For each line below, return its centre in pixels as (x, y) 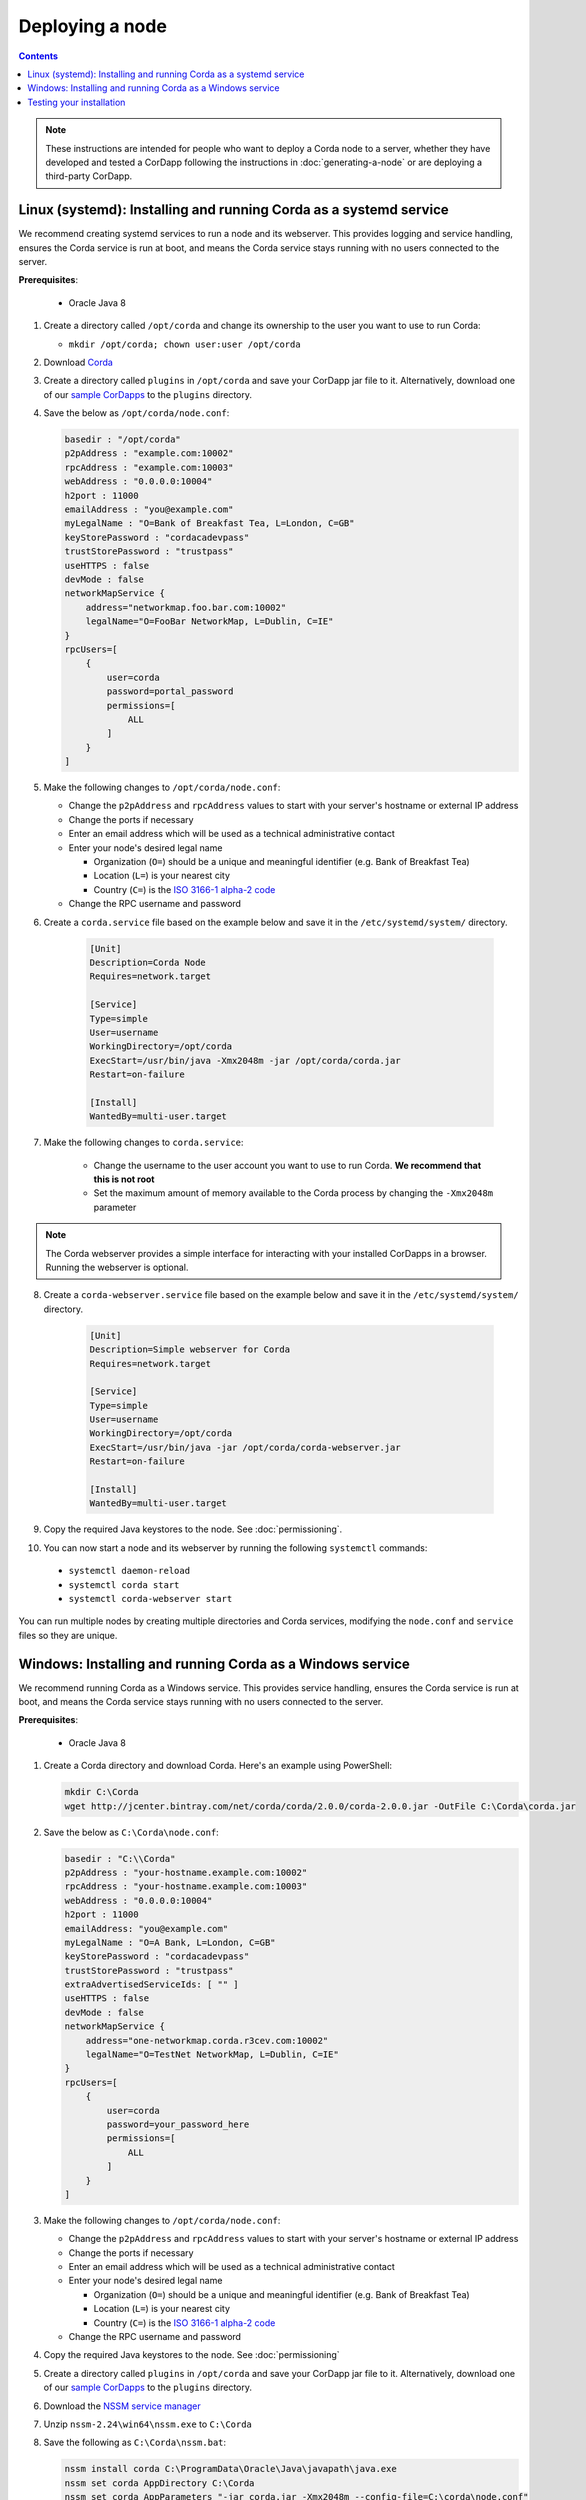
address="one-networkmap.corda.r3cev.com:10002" (207, 2040)
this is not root (124, 1179)
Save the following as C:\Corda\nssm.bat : (135, 2442)
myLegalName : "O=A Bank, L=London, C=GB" (170, 1942)
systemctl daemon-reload (129, 1571)
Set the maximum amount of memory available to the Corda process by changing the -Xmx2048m (293, 1193)
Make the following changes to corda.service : (143, 1142)
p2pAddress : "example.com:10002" (149, 453)
